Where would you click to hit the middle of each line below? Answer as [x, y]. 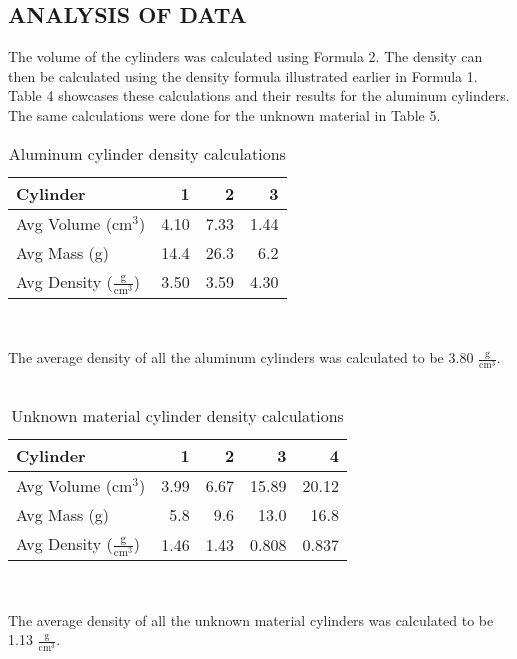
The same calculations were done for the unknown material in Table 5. [224, 114]
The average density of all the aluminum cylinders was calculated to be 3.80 [241, 357]
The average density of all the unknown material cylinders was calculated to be [251, 619]
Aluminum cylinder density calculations [147, 153]
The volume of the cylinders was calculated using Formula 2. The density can [245, 56]
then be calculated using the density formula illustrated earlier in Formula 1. [243, 75]
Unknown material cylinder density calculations [177, 416]
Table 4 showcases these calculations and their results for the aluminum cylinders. [259, 95]
